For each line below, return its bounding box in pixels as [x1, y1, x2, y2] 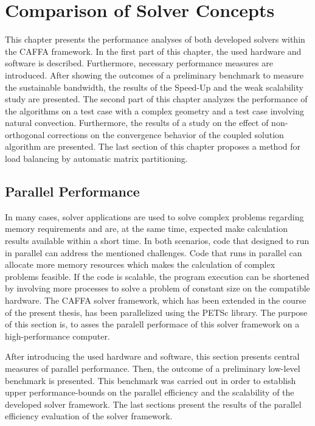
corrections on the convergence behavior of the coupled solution [47, 128, 284, 141]
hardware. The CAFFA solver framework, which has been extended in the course [5, 294, 306, 307]
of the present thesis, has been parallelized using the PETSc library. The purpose [5, 306, 308, 318]
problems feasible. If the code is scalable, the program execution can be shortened [5, 270, 310, 282]
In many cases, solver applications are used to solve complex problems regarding [5, 210, 304, 223]
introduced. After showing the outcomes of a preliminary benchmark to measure [5, 68, 304, 81]
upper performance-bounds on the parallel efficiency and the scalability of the [5, 386, 294, 399]
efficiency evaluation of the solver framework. [5, 410, 173, 422]
